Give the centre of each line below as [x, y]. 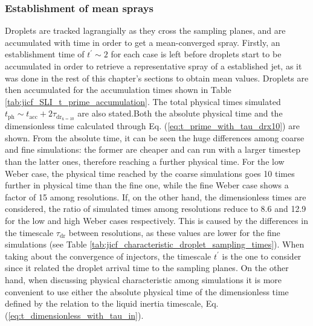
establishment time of [45, 54]
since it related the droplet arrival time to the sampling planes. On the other [147, 268]
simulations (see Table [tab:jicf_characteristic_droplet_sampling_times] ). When [155, 244]
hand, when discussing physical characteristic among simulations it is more [144, 279]
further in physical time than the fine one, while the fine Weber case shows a [147, 185]
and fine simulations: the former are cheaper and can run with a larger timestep [153, 149]
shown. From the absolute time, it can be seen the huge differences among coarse [155, 137]
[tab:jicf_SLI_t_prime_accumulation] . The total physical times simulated [143, 101]
